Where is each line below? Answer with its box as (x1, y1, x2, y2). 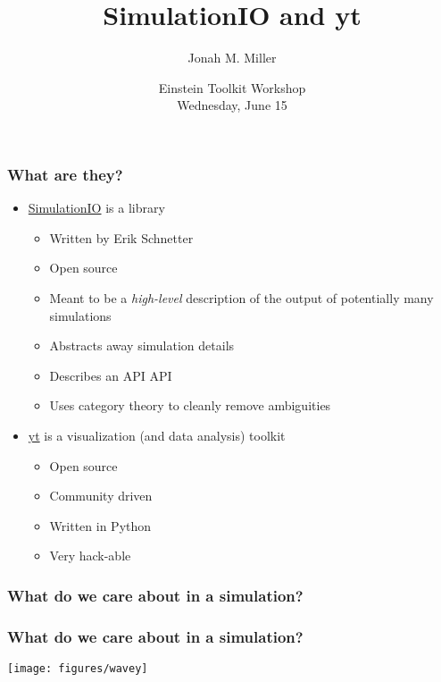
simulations (49, 306, 112, 324)
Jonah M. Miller (187, 48, 277, 67)
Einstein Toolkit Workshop (158, 78, 306, 97)
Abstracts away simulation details (49, 336, 235, 355)
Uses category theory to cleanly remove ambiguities (49, 396, 331, 415)
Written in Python (49, 516, 152, 535)
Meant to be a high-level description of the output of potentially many (49, 288, 434, 307)
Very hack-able (49, 546, 131, 565)
